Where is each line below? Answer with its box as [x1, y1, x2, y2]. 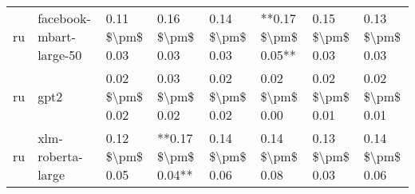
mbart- [38, 27, 76, 46]
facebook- [38, 9, 91, 27]
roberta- [38, 147, 83, 165]
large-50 [38, 46, 82, 64]
